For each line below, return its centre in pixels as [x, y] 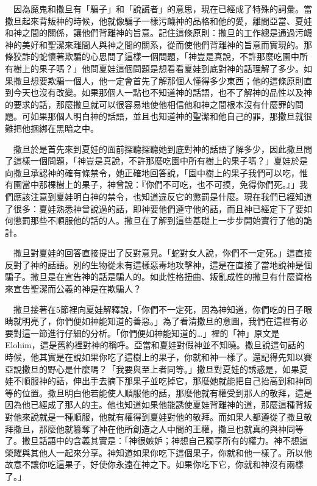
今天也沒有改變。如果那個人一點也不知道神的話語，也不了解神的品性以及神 [162, 92]
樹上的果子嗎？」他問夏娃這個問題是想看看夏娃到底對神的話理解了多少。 [158, 68]
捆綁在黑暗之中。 [64, 128]
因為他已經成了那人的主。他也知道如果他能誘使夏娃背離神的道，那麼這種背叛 [158, 405]
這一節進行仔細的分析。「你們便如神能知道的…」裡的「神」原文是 [151, 333]
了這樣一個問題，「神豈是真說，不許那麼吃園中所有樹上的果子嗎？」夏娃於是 [156, 161]
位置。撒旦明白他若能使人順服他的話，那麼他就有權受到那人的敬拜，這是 [167, 392]
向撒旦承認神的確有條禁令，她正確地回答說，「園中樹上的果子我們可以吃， [152, 172]
